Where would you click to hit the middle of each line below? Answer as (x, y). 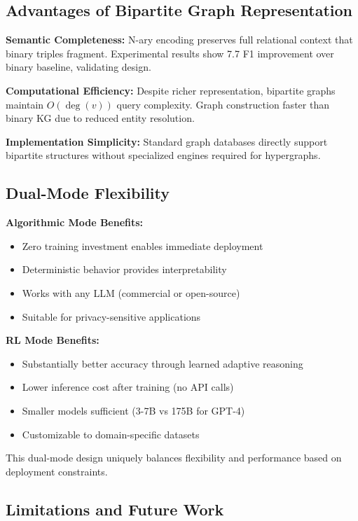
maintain (25, 104)
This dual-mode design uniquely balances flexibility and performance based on (174, 458)
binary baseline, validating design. (78, 67)
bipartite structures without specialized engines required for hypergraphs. (163, 155)
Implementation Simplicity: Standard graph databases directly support (167, 141)
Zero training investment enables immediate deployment (143, 245)
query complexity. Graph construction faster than (223, 104)
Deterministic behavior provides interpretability (124, 269)
